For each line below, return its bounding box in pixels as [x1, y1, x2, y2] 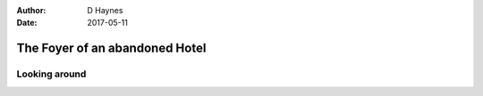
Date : [16, 18, 38, 28]
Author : [16, 5, 47, 15]
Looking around [16, 68, 87, 80]
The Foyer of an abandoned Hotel [16, 41, 207, 56]
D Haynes [87, 5, 123, 15]
